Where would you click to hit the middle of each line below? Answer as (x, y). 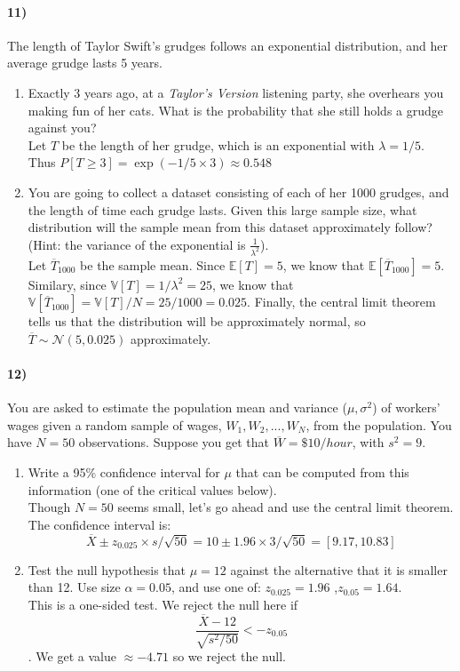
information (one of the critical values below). (152, 489)
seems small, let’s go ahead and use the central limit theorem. (286, 507)
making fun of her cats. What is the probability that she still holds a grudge (236, 110)
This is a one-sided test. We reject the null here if (163, 604)
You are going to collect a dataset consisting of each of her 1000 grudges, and (238, 192)
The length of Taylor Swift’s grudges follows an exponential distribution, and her (227, 45)
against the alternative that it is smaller (339, 569)
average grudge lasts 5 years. (85, 63)
